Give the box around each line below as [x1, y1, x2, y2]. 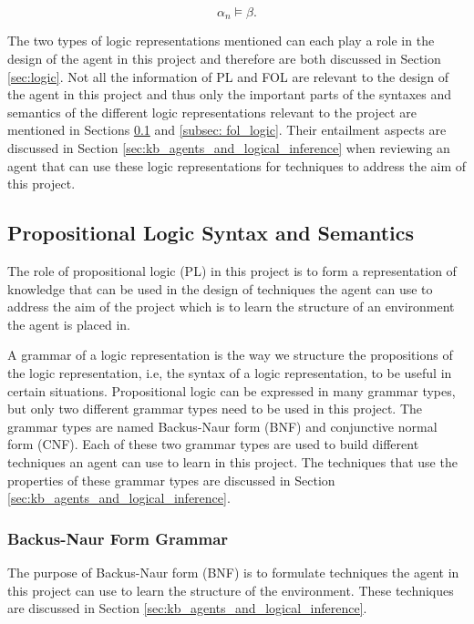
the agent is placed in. [7, 314, 131, 333]
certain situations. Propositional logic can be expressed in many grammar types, [7, 381, 456, 400]
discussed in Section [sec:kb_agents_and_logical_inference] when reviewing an [7, 138, 450, 158]
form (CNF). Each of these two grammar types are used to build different [7, 435, 419, 454]
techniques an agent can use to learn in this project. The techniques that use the [7, 452, 458, 471]
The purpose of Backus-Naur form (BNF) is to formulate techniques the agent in [7, 562, 459, 581]
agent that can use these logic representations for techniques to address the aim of [7, 156, 467, 175]
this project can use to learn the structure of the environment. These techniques [7, 580, 454, 599]
